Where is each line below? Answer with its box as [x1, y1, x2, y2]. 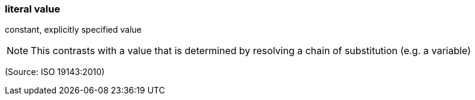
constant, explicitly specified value [5, 24, 142, 35]
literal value [5, 3, 61, 15]
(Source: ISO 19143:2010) [5, 67, 105, 77]
